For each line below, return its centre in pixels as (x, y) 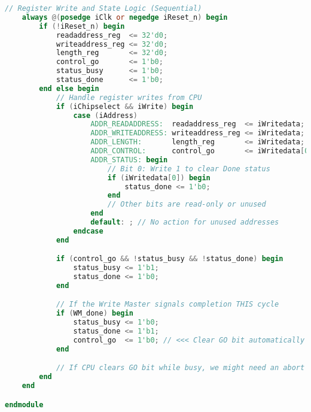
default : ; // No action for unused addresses (185, 222)
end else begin (69, 88)
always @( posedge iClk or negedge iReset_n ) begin (125, 17)
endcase (88, 231)
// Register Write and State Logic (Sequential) (103, 8)
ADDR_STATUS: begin (129, 160)
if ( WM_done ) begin (94, 313)
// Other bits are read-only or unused (187, 205)
